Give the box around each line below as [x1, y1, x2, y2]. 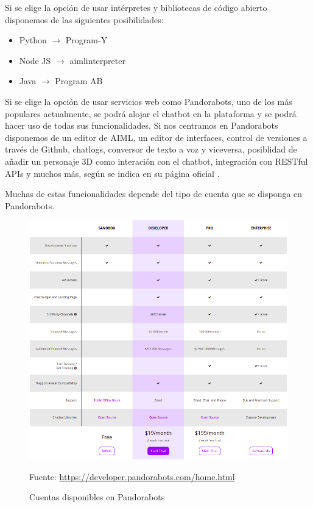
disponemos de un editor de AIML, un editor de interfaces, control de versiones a [5, 131, 308, 143]
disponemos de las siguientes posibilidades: [5, 13, 164, 26]
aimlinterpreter [69, 54, 125, 67]
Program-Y [65, 34, 108, 46]
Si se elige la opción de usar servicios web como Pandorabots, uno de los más [5, 95, 292, 107]
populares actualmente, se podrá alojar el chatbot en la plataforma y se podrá [5, 107, 297, 120]
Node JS [19, 54, 51, 67]
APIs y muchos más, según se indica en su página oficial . [5, 167, 220, 179]
